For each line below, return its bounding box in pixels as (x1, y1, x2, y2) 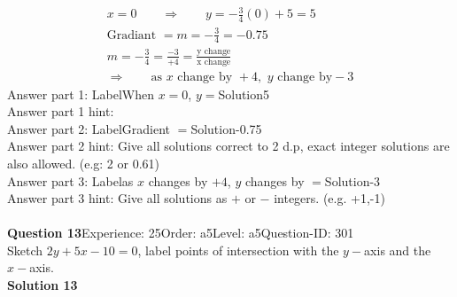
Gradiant (106, 28, 157, 42)
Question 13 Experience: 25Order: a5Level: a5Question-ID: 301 (7, 223, 354, 242)
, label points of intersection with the (137, 240, 339, 259)
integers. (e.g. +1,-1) (274, 189, 385, 207)
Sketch (7, 240, 43, 259)
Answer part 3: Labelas (7, 171, 134, 190)
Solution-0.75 (190, 119, 262, 137)
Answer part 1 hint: (7, 102, 114, 121)
